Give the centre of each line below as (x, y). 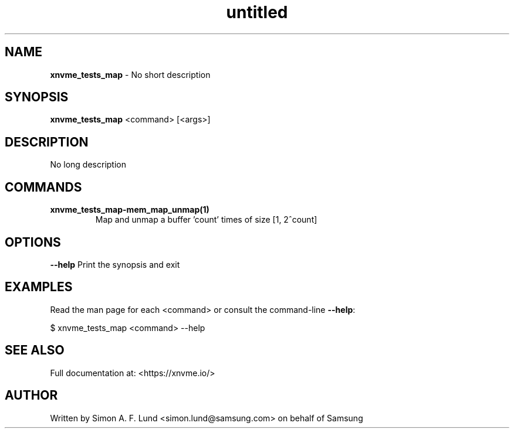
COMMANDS (43, 187)
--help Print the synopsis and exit (115, 264)
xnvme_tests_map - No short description (130, 74)
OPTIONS (33, 242)
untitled (257, 12)
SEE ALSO (35, 350)
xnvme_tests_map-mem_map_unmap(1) (130, 210)
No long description (88, 165)
